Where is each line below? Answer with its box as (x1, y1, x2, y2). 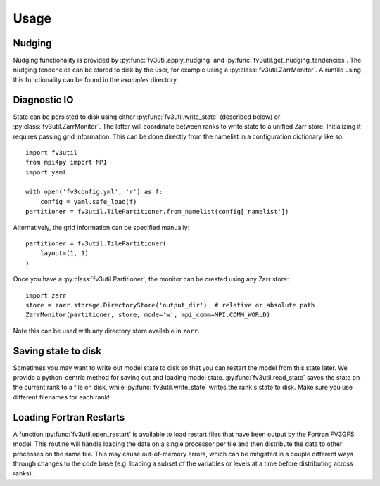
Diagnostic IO (13, 94, 74, 105)
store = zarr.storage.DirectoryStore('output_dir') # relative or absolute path (25, 301, 315, 309)
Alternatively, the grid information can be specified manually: (13, 223, 190, 231)
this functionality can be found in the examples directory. (13, 75, 179, 84)
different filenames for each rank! (13, 392, 110, 401)
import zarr (25, 291, 67, 299)
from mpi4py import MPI (25, 158, 108, 167)
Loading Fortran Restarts (13, 411, 125, 423)
